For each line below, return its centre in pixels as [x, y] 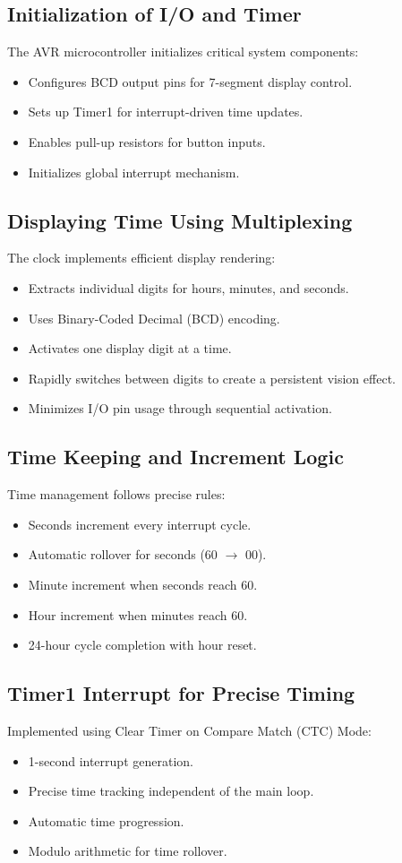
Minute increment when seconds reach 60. [143, 584]
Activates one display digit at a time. [130, 348]
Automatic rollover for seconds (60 [123, 554]
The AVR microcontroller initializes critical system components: [183, 52]
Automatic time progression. [106, 820]
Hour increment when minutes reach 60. [138, 614]
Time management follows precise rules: [116, 494]
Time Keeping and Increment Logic [175, 457]
